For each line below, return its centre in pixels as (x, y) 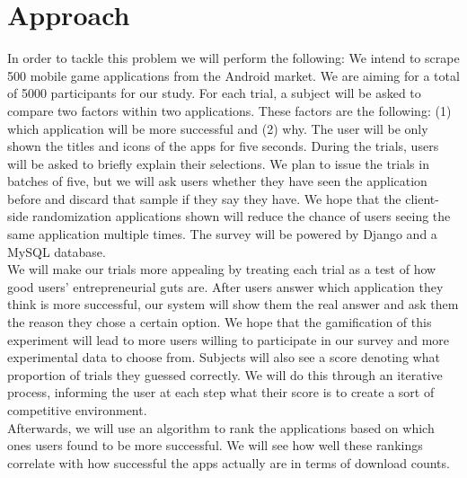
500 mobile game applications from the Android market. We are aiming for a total (233, 75)
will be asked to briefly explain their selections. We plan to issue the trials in (218, 163)
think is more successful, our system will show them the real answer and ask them (233, 304)
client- (422, 198)
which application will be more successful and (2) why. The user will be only (218, 128)
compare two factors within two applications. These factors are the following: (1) (229, 110)
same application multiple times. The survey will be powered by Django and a (222, 234)
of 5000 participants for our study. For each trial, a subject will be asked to (214, 93)
